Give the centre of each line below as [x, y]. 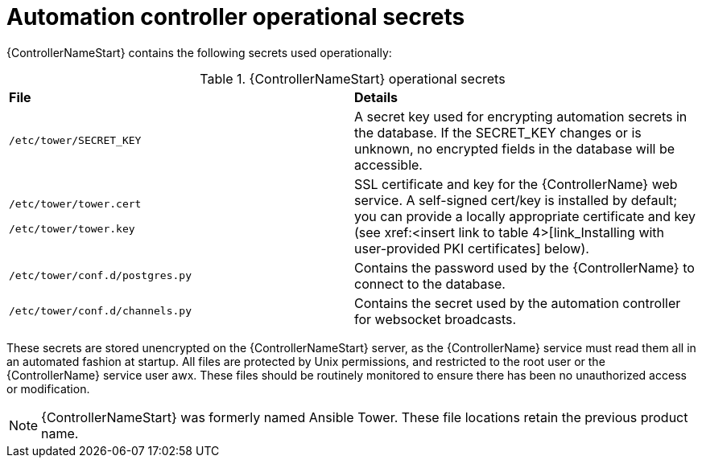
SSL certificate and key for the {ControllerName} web [516, 184]
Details [376, 97]
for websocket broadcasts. [436, 319]
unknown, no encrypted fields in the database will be [515, 148]
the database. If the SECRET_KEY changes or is [498, 132]
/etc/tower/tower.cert [75, 203]
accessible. [388, 164]
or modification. [48, 388]
